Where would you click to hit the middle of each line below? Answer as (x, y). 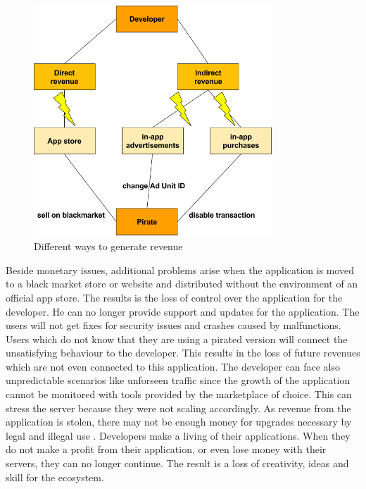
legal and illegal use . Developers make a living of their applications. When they (178, 435)
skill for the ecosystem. (55, 477)
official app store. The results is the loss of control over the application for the (174, 297)
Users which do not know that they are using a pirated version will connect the (177, 339)
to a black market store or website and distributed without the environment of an (182, 284)
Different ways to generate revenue (108, 246)
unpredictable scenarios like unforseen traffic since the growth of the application (178, 380)
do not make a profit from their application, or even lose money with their (166, 449)
